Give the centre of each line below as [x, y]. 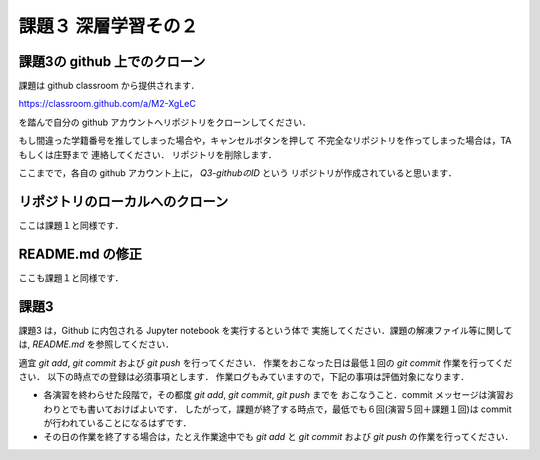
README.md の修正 [80, 253]
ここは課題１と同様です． [71, 225]
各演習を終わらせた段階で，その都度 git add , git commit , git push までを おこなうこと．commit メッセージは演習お [278, 395]
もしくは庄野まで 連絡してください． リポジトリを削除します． [147, 154]
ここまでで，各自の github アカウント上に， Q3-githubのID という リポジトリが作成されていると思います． [237, 173]
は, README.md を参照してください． [96, 344]
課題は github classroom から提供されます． [109, 86]
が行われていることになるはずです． [117, 423]
